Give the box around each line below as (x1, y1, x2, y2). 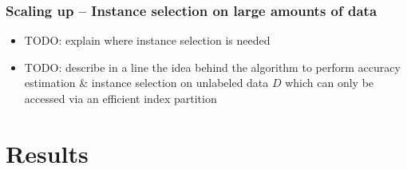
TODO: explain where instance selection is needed (24, 32, 271, 49)
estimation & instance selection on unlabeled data (24, 74, 269, 91)
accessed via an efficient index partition (24, 90, 217, 106)
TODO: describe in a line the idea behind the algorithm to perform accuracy (24, 58, 401, 75)
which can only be (285, 74, 374, 91)
